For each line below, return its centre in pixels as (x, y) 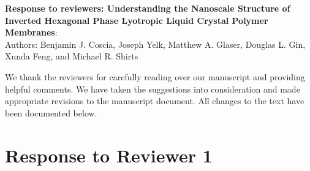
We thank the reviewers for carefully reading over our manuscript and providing (155, 76)
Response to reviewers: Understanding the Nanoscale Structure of (148, 8)
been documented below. (51, 112)
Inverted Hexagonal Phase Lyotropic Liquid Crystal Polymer (137, 20)
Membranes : (31, 32)
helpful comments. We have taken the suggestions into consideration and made (153, 89)
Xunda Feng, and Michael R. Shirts (72, 56)
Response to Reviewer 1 (109, 155)
